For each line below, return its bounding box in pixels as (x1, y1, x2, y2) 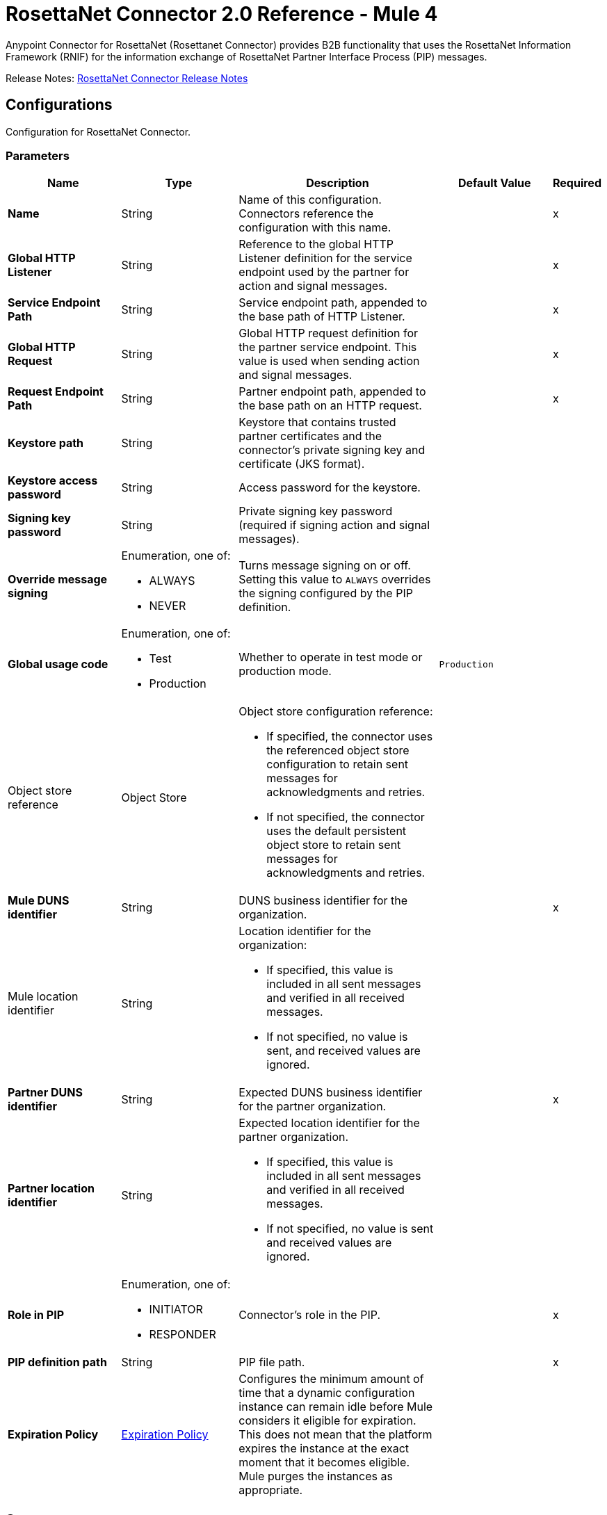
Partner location (8, 1181, 95, 1196)
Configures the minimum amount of (238, 1372, 424, 1386)
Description (306, 176, 369, 191)
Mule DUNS (8, 893, 70, 908)
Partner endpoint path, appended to (238, 384, 426, 399)
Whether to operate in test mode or (238, 650, 423, 665)
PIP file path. (238, 1355, 305, 1370)
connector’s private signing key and (238, 443, 426, 457)
